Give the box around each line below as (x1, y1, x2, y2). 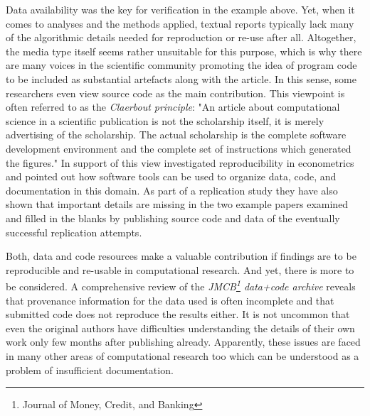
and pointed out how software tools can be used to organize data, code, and (6, 169, 337, 184)
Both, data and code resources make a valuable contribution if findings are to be (6, 248, 356, 263)
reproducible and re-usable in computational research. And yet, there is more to (6, 262, 354, 277)
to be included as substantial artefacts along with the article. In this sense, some (6, 71, 356, 86)
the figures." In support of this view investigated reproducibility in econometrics (6, 155, 354, 170)
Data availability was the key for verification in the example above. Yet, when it (6, 2, 355, 16)
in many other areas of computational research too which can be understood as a (6, 348, 359, 363)
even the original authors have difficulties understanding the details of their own (6, 320, 355, 335)
